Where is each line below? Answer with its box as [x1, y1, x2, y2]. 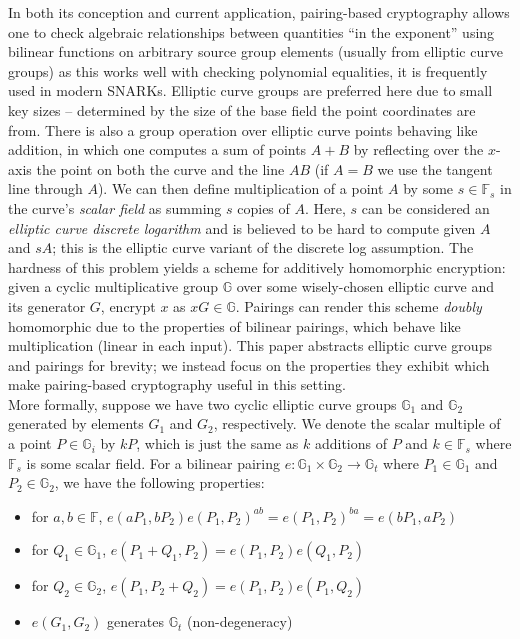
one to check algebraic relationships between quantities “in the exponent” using [8, 21, 495, 42]
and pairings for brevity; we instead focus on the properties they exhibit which [8, 354, 490, 375]
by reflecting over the [353, 139, 484, 160]
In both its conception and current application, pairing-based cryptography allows [8, 2, 510, 22]
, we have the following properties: [54, 472, 265, 493]
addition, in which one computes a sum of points [8, 139, 307, 160]
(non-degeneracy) [186, 611, 293, 632]
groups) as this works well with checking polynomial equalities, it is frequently [8, 60, 488, 81]
